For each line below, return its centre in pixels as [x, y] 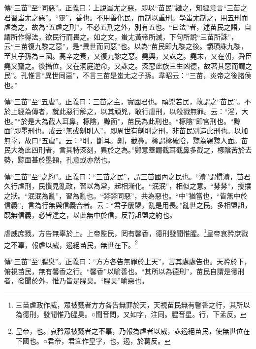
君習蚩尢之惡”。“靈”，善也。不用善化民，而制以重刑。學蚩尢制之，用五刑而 [126, 17]
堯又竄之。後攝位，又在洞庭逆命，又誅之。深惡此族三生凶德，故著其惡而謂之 [128, 65]
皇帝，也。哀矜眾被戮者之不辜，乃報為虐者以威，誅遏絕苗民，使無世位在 [133, 330]
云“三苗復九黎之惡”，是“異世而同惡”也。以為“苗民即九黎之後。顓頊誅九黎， [126, 46]
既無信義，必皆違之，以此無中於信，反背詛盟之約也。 [90, 214]
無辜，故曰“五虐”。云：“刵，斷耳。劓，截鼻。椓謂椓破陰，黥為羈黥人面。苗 [126, 140]
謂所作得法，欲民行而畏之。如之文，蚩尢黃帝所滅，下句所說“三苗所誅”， [121, 36]
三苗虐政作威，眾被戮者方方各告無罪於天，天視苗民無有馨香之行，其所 [129, 304]
